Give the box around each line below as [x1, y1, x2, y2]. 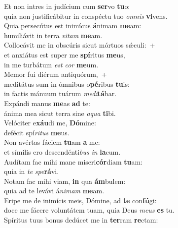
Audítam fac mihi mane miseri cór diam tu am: [4, 156, 143, 167]
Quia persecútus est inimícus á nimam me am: [4, 20, 142, 31]
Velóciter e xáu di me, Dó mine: [4, 117, 96, 128]
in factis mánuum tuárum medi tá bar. [4, 88, 117, 99]
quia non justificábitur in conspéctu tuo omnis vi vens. [4, 10, 168, 21]
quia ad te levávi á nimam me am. [4, 185, 105, 196]
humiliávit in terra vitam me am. [4, 30, 103, 40]
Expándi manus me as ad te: [4, 98, 90, 108]
